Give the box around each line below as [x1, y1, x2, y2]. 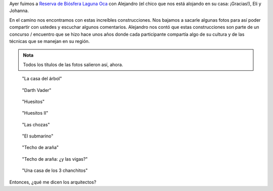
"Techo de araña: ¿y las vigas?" [22, 156, 88, 162]
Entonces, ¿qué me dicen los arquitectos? [9, 179, 97, 185]
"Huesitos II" [22, 110, 49, 116]
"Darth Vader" [22, 87, 52, 93]
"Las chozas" [22, 121, 50, 127]
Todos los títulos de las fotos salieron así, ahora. [23, 61, 123, 68]
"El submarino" [22, 133, 54, 139]
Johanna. [9, 8, 29, 14]
